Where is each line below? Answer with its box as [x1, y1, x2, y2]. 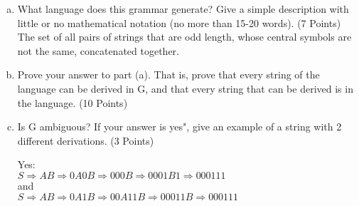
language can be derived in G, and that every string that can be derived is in [17, 81, 353, 96]
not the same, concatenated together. [17, 43, 180, 58]
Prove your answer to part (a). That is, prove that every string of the [17, 67, 320, 82]
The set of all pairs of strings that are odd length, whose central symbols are [17, 29, 352, 44]
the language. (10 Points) [17, 95, 128, 110]
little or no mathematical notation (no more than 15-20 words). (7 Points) [17, 15, 341, 30]
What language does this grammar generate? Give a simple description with [17, 1, 349, 16]
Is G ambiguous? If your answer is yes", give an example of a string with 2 [17, 119, 342, 134]
